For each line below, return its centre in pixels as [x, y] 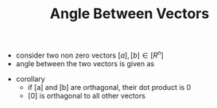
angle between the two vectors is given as [85, 63]
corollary [30, 79]
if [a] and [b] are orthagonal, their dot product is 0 [109, 87]
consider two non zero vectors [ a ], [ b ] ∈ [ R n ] [90, 54]
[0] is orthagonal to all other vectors [86, 95]
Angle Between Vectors [130, 14]
